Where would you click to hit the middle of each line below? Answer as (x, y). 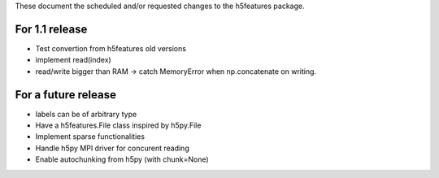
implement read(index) (73, 60)
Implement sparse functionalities (90, 137)
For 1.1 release (51, 29)
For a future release (66, 95)
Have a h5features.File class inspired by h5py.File (118, 125)
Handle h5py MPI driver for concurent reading (113, 148)
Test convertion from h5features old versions (111, 48)
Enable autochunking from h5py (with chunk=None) (122, 159)
